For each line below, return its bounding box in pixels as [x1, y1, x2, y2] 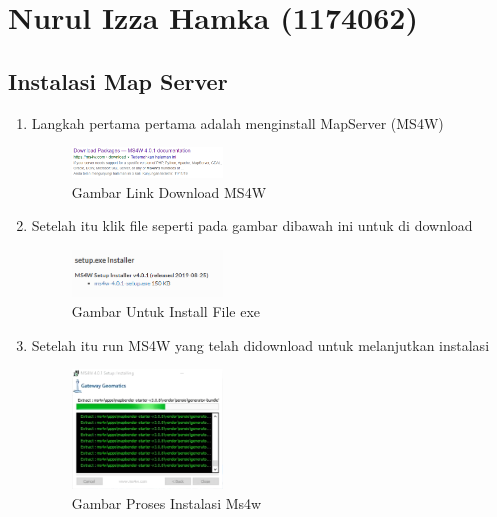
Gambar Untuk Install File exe [71, 301, 261, 321]
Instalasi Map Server [8, 65, 228, 96]
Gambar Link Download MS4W [71, 181, 267, 202]
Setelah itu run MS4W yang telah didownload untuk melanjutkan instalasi [31, 334, 490, 355]
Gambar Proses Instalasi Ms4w [71, 492, 262, 513]
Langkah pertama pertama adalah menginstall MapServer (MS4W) [31, 112, 444, 133]
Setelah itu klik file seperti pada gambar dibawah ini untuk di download [31, 215, 473, 236]
